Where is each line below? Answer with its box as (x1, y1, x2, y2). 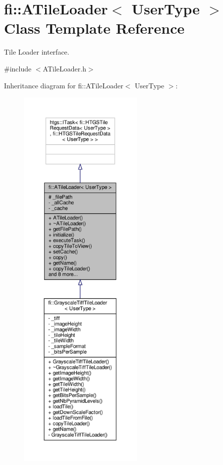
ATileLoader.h (43, 63, 86, 73)
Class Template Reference (4, 18, 185, 38)
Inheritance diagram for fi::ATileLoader (4, 80, 123, 90)
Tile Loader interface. (4, 47, 69, 57)
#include (4, 63, 32, 73)
